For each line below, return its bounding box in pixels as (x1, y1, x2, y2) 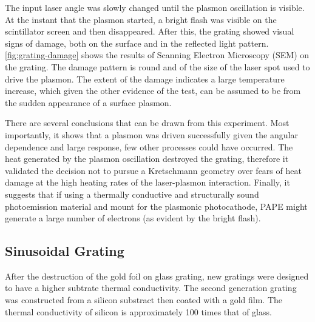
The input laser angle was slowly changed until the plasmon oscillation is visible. (5, 1, 305, 13)
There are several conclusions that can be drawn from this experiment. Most (5, 116, 290, 129)
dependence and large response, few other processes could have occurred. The (5, 140, 293, 153)
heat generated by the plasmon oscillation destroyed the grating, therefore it (5, 152, 289, 165)
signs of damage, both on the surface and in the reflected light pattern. (5, 36, 269, 49)
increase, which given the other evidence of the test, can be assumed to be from (5, 84, 301, 97)
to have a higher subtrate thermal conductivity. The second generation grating (5, 281, 297, 294)
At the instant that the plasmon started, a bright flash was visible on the (5, 13, 277, 25)
